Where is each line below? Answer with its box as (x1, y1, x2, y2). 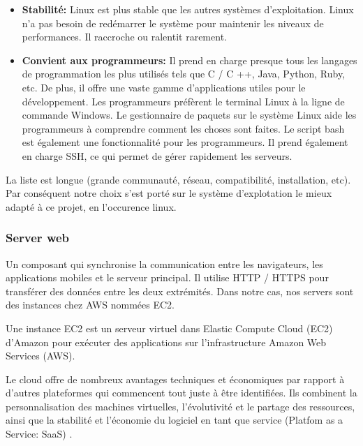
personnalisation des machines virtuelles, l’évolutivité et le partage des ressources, (6, 399, 355, 413)
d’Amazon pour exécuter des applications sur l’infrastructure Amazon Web (6, 334, 327, 349)
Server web (6, 229, 70, 246)
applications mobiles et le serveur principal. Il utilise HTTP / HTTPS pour (6, 270, 329, 285)
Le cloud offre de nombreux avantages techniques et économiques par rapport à (6, 371, 345, 386)
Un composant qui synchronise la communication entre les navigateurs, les (6, 256, 323, 271)
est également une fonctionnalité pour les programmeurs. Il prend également (22, 135, 348, 149)
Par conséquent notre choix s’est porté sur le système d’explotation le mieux (6, 186, 332, 200)
